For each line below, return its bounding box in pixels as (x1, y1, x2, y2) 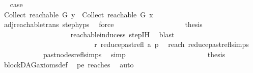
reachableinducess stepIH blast (70, 29, 175, 39)
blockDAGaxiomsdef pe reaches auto (4, 59, 134, 69)
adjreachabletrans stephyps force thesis (4, 19, 203, 30)
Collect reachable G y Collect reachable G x (4, 9, 153, 19)
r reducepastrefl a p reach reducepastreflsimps (94, 39, 249, 50)
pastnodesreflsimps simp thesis (43, 48, 226, 59)
